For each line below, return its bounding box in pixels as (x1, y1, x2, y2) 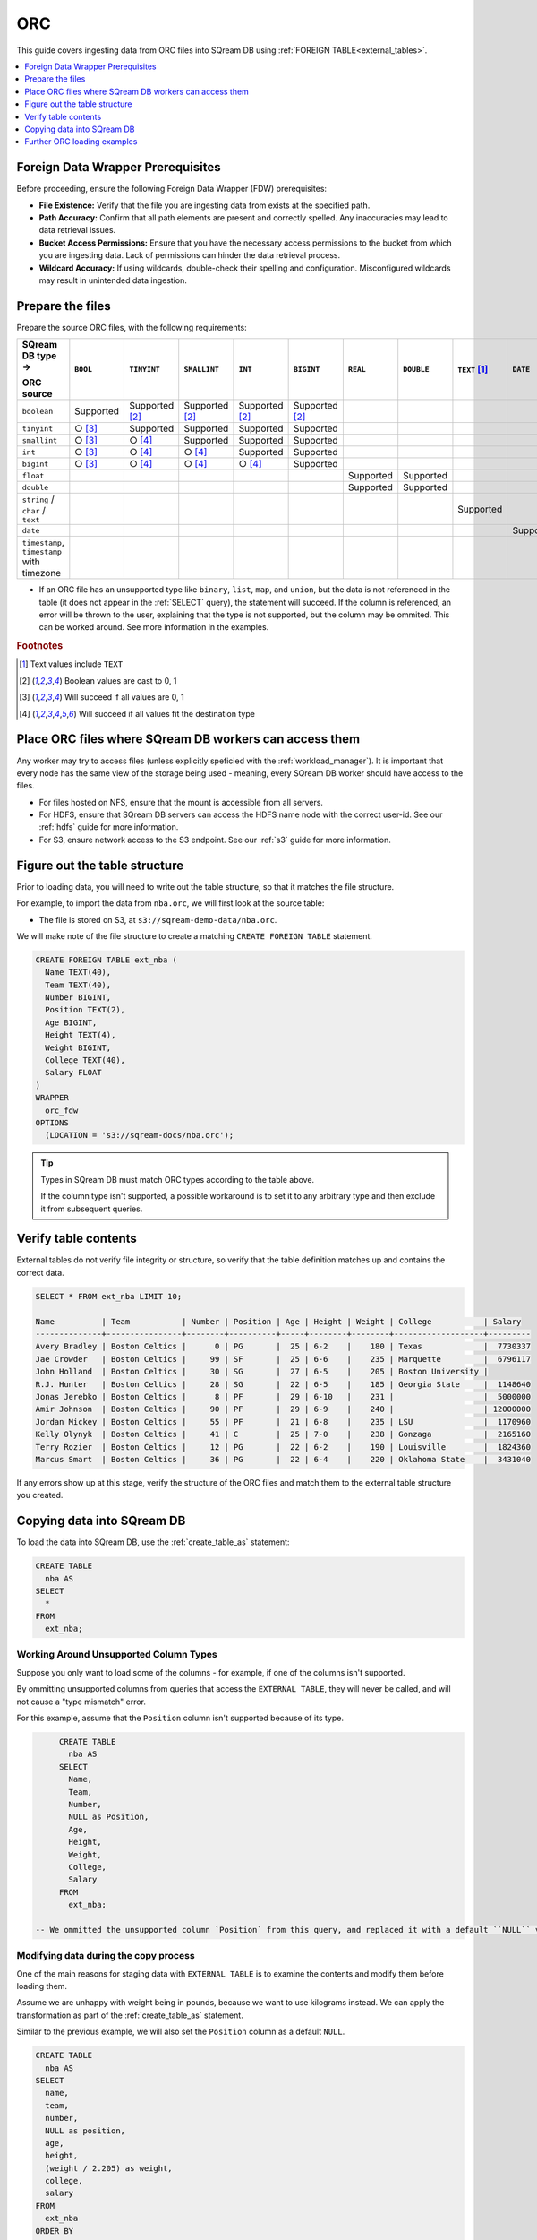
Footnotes (16, 640, 64, 652)
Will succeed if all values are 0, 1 (64, 692, 185, 702)
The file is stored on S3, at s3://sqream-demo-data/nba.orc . (38, 914, 277, 925)
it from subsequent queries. (40, 1203, 143, 1214)
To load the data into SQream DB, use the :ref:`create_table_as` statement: (16, 1537, 290, 1547)
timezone (21, 567, 62, 580)
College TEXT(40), (45, 1055, 125, 1065)
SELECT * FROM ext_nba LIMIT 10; (35, 1291, 183, 1301)
